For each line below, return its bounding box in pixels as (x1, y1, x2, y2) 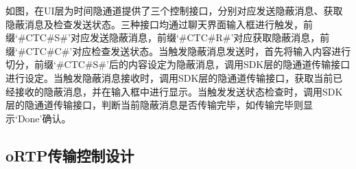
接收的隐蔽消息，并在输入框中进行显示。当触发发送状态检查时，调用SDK (14, 84, 343, 98)
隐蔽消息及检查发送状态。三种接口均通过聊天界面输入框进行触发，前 (5, 16, 313, 31)
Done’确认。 (17, 111, 71, 125)
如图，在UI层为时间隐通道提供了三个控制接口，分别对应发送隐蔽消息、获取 (5, 3, 343, 17)
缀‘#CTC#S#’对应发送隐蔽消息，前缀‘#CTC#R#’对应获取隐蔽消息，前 (5, 30, 330, 45)
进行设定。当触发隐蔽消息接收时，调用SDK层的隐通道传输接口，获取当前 (5, 70, 333, 84)
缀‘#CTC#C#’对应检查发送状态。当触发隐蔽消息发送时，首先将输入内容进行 (5, 43, 351, 58)
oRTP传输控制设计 (5, 144, 134, 166)
